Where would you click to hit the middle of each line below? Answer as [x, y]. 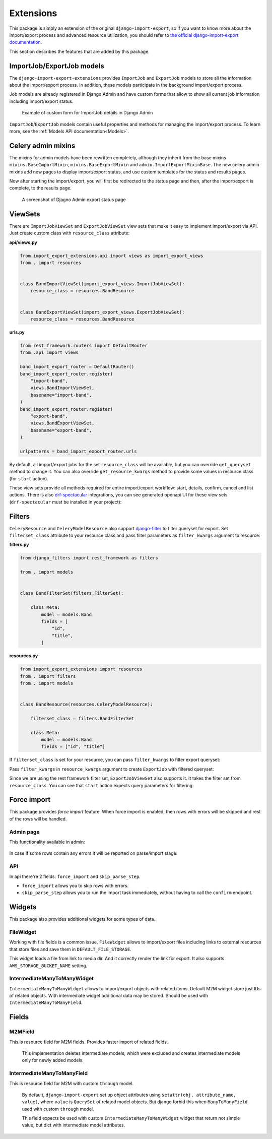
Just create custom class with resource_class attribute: [70, 233]
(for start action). [29, 478]
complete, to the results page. [40, 188]
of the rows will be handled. [38, 818]
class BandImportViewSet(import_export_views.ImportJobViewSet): [102, 284]
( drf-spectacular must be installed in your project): [65, 502]
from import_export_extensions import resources [81, 669]
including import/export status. [41, 101]
